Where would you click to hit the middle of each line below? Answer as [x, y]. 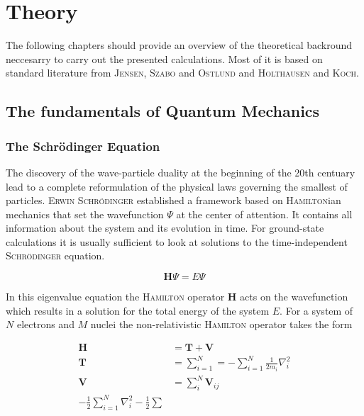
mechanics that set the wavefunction [85, 214]
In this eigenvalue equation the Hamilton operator [115, 297]
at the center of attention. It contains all [264, 214]
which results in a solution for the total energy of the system [138, 310]
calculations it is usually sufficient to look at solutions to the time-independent [177, 241]
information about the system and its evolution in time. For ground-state [165, 228]
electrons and [45, 324]
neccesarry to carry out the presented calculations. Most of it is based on [164, 58]
